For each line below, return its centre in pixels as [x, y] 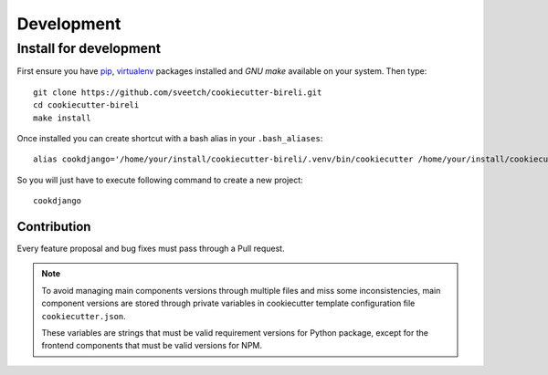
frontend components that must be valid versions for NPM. [152, 346]
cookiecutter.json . [84, 316]
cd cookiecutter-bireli [86, 105]
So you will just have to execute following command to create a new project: [160, 180]
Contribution [54, 227]
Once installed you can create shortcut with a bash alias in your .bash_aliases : [170, 138]
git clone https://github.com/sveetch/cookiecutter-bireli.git [178, 92]
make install [62, 118]
